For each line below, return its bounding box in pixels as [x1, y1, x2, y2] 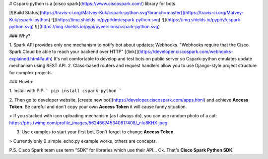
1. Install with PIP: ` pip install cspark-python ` [9, 88, 122, 94]
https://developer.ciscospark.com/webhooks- [139, 49, 233, 54]
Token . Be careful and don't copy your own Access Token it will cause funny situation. [9, 104, 187, 110]
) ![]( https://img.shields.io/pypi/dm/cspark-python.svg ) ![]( [48, 16, 168, 22]
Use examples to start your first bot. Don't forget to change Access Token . [21, 129, 175, 135]
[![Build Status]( [9, 10, 42, 16]
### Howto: [9, 78, 34, 84]
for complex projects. [9, 69, 53, 75]
